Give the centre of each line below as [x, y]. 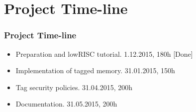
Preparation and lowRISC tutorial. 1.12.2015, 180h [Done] [104, 54]
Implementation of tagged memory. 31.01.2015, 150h [95, 70]
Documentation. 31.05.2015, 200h [66, 104]
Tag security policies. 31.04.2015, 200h [74, 87]
